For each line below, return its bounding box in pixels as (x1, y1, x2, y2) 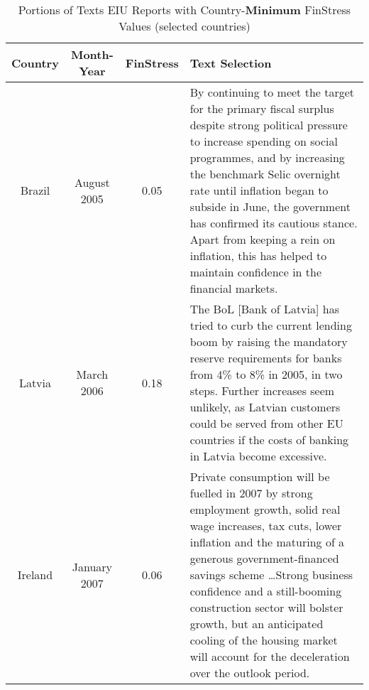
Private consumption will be (189, 468, 330, 485)
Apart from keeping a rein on (189, 231, 336, 247)
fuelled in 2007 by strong (189, 485, 313, 501)
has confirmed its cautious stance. (189, 215, 358, 231)
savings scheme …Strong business (189, 566, 353, 583)
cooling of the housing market (189, 632, 338, 648)
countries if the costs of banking (189, 431, 349, 448)
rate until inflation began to (189, 182, 329, 198)
